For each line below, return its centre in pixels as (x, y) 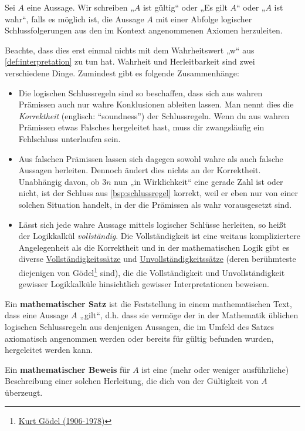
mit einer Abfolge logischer (204, 18)
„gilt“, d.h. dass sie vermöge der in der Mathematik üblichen (189, 315)
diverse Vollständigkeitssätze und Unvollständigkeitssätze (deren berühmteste (157, 259)
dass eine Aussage (37, 315)
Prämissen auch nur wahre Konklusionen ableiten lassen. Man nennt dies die (156, 104)
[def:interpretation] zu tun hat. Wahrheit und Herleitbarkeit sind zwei (130, 61)
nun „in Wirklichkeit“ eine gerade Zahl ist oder (199, 181)
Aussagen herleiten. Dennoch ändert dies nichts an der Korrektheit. (140, 170)
